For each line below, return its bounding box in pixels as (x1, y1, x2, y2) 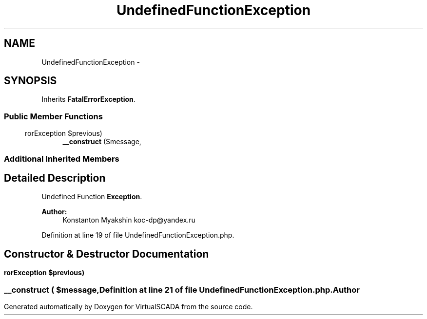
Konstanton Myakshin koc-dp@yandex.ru (62, 216, 195, 225)
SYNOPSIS (4, 75, 57, 87)
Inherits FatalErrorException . (41, 95, 136, 104)
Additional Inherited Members (4, 153, 119, 164)
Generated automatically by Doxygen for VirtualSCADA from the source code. (4, 302, 253, 311)
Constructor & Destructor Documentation (4, 247, 209, 260)
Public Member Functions (4, 111, 103, 121)
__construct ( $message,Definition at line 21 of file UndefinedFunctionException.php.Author (4, 284, 360, 295)
